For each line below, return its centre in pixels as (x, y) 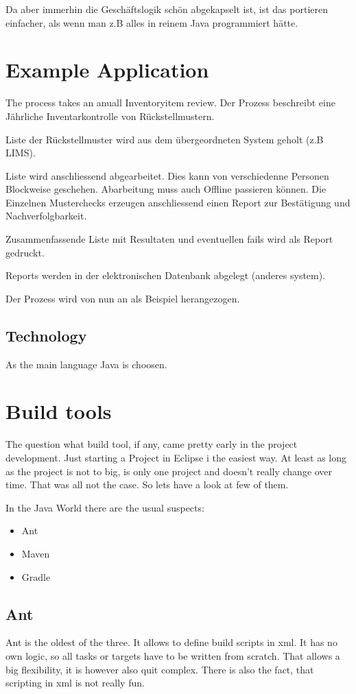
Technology (46, 335)
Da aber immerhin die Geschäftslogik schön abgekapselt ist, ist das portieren (167, 9)
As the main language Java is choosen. (86, 364)
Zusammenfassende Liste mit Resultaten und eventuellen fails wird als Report (169, 239)
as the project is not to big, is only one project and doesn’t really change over (169, 471)
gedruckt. (25, 252)
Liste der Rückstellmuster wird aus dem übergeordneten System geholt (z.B (165, 139)
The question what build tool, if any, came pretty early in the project (152, 444)
